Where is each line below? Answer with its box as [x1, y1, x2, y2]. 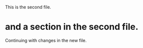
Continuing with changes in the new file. [5, 37, 87, 43]
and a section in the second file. [5, 22, 139, 32]
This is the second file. [5, 4, 51, 10]
